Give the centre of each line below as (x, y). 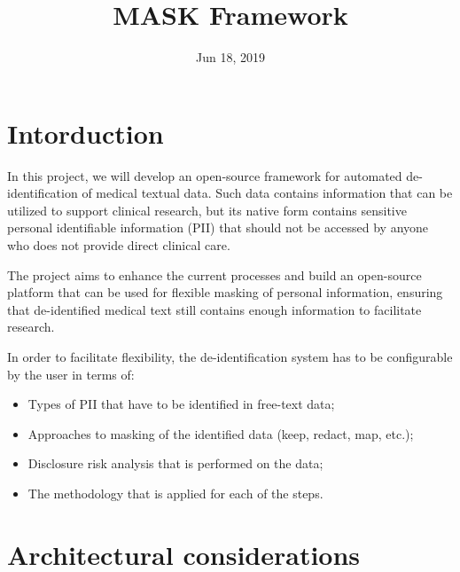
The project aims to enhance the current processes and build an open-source (214, 274)
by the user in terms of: (71, 374)
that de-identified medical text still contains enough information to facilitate (214, 309)
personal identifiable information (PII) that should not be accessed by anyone (218, 227)
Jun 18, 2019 (230, 57)
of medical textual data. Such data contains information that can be (267, 193)
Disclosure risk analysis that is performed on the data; (175, 463)
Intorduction (86, 133)
